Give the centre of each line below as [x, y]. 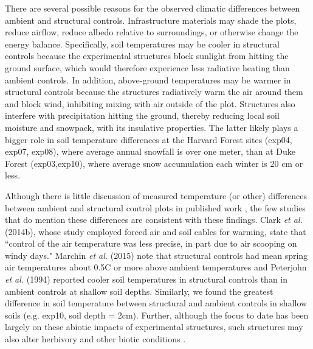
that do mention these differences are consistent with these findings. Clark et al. [154, 220]
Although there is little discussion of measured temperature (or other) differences [156, 195]
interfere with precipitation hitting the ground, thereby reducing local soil [142, 115]
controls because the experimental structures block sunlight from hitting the [147, 56]
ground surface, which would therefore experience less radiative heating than [147, 67]
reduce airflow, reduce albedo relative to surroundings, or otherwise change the [152, 32]
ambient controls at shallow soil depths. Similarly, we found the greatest [139, 291]
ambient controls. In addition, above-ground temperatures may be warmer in [148, 79]
